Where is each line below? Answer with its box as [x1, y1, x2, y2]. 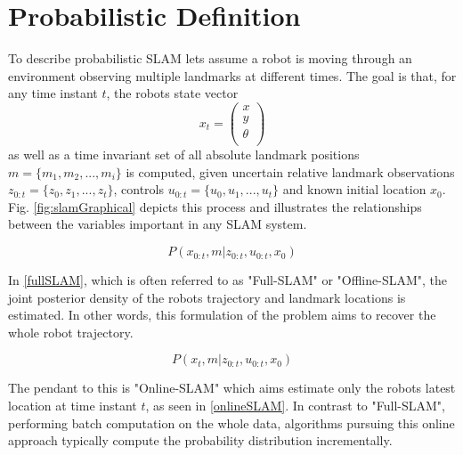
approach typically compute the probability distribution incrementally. [8, 431, 393, 450]
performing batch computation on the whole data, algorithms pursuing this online [8, 413, 455, 432]
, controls [113, 180, 164, 199]
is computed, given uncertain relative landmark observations [126, 162, 455, 181]
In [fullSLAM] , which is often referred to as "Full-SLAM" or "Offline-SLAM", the [8, 271, 448, 289]
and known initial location [282, 180, 426, 199]
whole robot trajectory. [8, 322, 134, 341]
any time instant [8, 84, 98, 102]
